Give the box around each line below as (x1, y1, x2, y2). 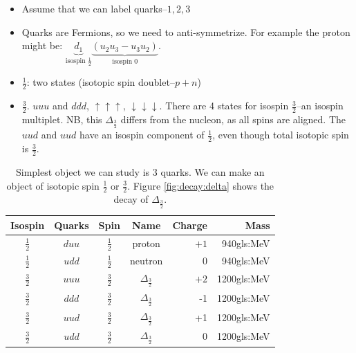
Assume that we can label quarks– (21, 1, 167, 15)
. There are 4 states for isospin (159, 98, 289, 113)
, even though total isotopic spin (212, 127, 349, 142)
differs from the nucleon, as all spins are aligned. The (120, 111, 346, 126)
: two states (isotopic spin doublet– (26, 75, 175, 89)
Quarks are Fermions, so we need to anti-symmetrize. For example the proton (21, 24, 350, 39)
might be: (21, 38, 63, 53)
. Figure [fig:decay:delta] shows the (127, 178, 274, 192)
